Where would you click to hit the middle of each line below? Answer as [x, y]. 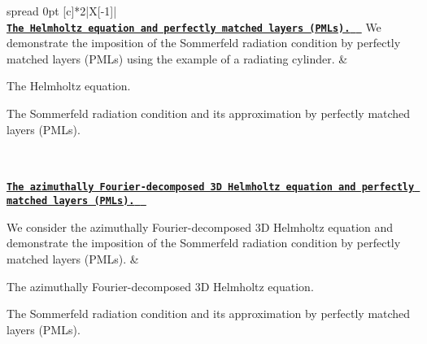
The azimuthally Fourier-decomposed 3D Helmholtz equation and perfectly [211, 187]
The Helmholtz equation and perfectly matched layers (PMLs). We [194, 26]
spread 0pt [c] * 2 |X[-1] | [62, 11]
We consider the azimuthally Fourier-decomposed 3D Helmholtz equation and [200, 226]
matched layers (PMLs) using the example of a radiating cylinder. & [177, 58]
